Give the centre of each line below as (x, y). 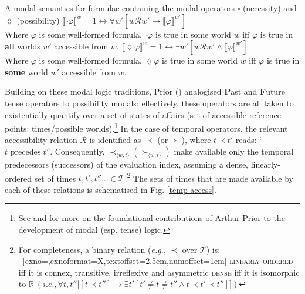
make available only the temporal (234, 151)
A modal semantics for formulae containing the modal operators (120, 8)
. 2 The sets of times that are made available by (209, 177)
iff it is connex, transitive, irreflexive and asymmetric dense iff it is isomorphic (159, 272)
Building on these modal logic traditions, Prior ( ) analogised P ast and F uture (145, 91)
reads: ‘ (249, 140)
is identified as (115, 140)
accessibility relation (41, 140)
